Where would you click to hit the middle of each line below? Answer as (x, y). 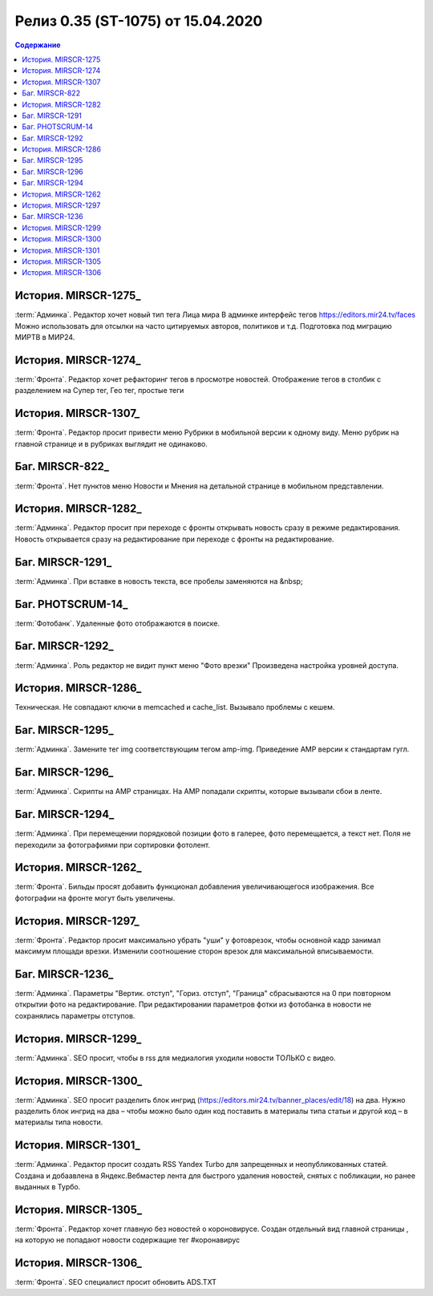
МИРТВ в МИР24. (45, 338)
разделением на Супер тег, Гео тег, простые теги (99, 391)
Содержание (38, 45)
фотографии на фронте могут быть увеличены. (95, 897)
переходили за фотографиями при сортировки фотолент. (113, 844)
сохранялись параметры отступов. (75, 1015)
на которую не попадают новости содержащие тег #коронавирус (127, 1240)
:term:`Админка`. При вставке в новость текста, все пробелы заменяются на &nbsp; (159, 581)
